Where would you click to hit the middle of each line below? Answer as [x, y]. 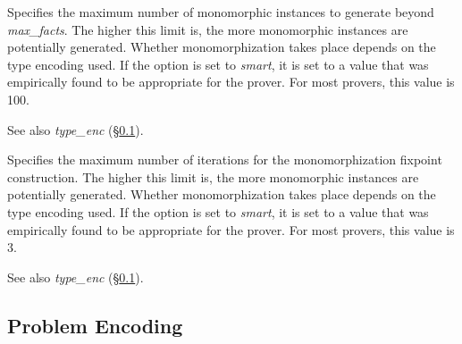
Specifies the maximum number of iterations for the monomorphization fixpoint [225, 159]
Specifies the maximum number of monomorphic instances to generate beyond [221, 12]
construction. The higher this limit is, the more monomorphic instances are [213, 176]
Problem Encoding [95, 325]
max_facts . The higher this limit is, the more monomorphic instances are [208, 29]
